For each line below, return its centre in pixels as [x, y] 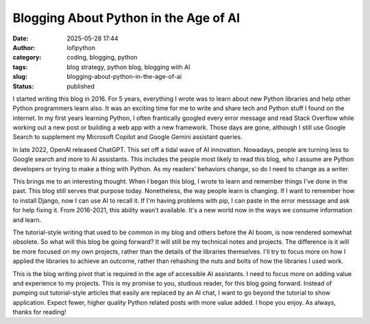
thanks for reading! [39, 312]
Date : [21, 38]
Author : [24, 47]
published [81, 86]
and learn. [27, 220]
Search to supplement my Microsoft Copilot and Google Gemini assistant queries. [127, 137]
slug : [20, 77]
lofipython [81, 47]
